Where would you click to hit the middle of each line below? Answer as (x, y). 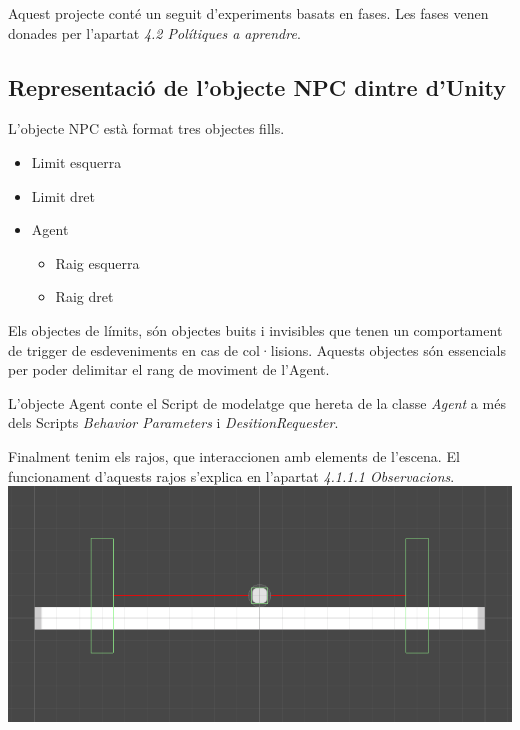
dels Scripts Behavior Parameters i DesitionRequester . (173, 422)
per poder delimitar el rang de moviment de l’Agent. (169, 369)
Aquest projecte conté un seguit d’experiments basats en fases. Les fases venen (248, 13)
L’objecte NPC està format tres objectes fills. (146, 128)
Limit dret (63, 195)
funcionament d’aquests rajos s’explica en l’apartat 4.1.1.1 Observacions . (231, 475)
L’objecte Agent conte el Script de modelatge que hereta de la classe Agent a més (257, 402)
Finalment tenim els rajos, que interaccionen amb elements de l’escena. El (234, 455)
